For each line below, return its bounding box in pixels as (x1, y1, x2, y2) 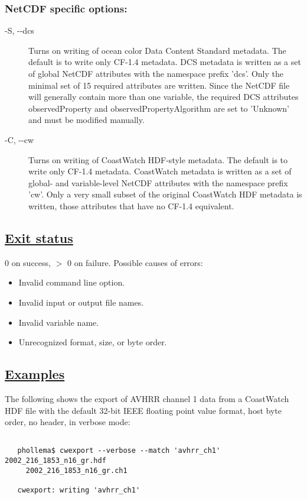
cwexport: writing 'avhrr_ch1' (17, 485, 141, 494)
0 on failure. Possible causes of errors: (67, 256, 203, 268)
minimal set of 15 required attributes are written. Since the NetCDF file (28, 79, 290, 91)
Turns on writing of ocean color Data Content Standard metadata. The (28, 44, 286, 56)
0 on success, (5, 256, 51, 268)
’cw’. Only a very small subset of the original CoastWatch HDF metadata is (28, 188, 302, 200)
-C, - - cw (5, 133, 34, 145)
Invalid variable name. (18, 316, 99, 328)
